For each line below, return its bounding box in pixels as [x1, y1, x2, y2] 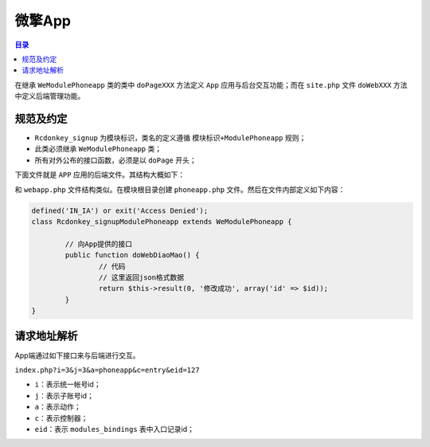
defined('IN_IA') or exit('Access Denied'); [31, 206, 209, 215]
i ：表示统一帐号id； [34, 379, 101, 390]
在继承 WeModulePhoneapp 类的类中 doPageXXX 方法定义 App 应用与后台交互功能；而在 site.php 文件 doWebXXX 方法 [14, 80, 408, 89]
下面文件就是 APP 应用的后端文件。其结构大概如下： [14, 170, 186, 179]
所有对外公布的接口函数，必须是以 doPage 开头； [34, 155, 197, 165]
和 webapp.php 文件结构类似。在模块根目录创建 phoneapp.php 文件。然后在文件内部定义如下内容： [14, 184, 346, 194]
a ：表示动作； [34, 402, 81, 412]
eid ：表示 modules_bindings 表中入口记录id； [34, 424, 194, 433]
